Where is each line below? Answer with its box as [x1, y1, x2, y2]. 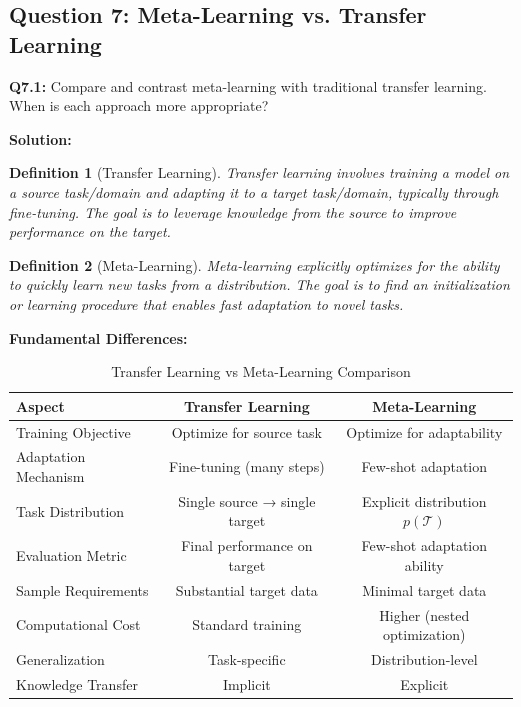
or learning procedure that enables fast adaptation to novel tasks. [9, 293, 404, 314]
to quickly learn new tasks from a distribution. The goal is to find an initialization [9, 274, 510, 295]
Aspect [16, 395, 65, 416]
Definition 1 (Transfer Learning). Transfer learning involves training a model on [9, 162, 510, 183]
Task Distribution [16, 500, 125, 521]
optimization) [383, 624, 466, 645]
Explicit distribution [362, 490, 487, 511]
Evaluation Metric [16, 545, 127, 566]
